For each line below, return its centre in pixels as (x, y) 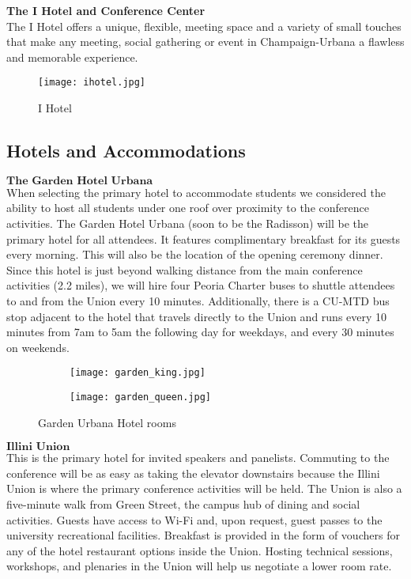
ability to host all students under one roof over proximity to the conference (188, 208)
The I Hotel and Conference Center (106, 10)
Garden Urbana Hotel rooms (107, 422)
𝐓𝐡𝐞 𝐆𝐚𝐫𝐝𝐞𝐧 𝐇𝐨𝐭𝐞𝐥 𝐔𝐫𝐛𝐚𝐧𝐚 (80, 181)
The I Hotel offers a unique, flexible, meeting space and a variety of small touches (204, 26)
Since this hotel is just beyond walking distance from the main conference (185, 269)
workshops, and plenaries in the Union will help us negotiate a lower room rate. (199, 566)
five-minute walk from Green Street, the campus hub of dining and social (183, 504)
